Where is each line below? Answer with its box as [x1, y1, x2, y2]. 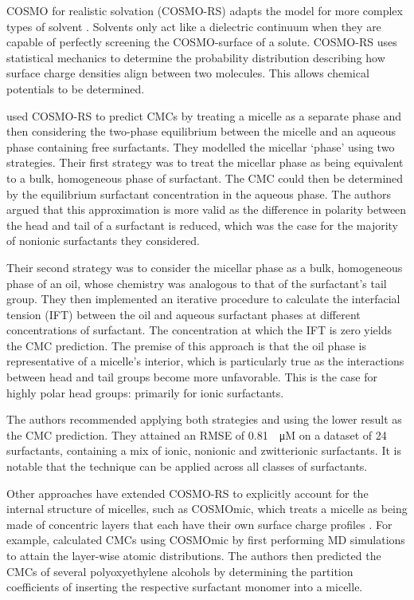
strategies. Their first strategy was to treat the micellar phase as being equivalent [6, 154, 404, 171]
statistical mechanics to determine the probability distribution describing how [6, 49, 385, 65]
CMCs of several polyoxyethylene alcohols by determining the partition [6, 562, 353, 579]
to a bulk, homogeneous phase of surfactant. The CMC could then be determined [6, 169, 404, 186]
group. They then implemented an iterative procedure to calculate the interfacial [6, 290, 400, 307]
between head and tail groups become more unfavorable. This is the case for [6, 369, 377, 385]
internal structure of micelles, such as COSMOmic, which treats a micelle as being [6, 500, 408, 517]
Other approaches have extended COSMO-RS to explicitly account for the [6, 484, 369, 501]
